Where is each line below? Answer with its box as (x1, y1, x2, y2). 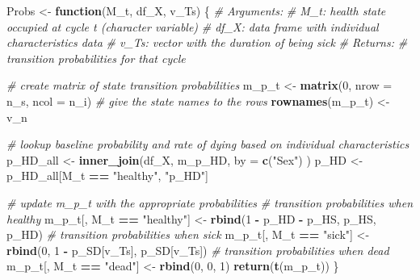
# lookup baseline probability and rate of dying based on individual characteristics (6, 136, 409, 153)
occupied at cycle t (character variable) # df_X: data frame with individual (6, 18, 379, 35)
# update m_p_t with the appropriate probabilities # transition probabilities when (6, 194, 413, 211)
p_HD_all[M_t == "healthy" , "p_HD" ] (6, 167, 208, 184)
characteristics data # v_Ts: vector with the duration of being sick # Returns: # (6, 34, 408, 51)
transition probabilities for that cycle (6, 49, 186, 66)
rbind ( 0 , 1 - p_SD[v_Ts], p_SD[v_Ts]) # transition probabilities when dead (6, 241, 389, 258)
